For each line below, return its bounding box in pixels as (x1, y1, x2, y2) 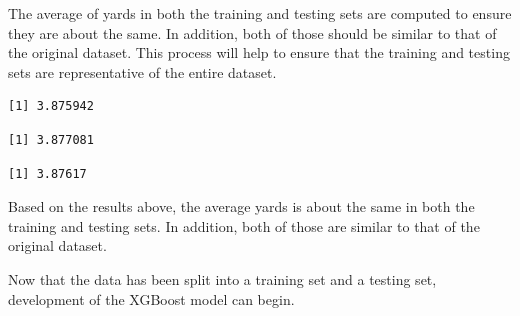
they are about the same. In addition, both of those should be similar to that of (8, 22, 497, 43)
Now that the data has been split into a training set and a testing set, (8, 268, 437, 289)
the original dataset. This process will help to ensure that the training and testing (8, 42, 510, 63)
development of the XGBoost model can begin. (8, 288, 295, 309)
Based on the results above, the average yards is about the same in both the (8, 196, 475, 217)
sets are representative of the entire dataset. (8, 61, 277, 82)
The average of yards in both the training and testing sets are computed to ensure (8, 3, 512, 23)
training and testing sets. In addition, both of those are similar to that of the (8, 215, 480, 236)
